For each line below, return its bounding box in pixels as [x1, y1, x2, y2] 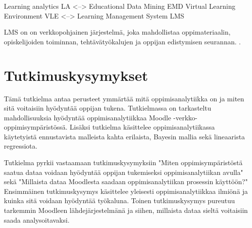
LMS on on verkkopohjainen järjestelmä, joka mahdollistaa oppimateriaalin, [4, 27, 231, 37]
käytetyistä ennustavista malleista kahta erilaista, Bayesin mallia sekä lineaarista [4, 131, 245, 141]
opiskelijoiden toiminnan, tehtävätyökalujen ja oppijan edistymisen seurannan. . [4, 36, 241, 46]
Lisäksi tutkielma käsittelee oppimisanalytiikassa [70, 122, 215, 132]
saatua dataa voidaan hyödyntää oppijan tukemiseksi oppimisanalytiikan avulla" [4, 167, 243, 177]
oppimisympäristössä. [4, 122, 68, 132]
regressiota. [4, 141, 37, 151]
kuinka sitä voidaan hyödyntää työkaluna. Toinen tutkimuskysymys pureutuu [4, 195, 235, 206]
